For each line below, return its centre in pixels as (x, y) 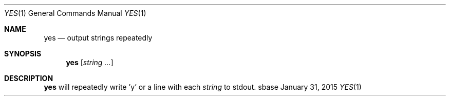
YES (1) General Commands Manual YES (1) (75, 13)
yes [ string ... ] (90, 62)
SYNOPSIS (23, 54)
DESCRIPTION (29, 78)
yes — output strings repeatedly (98, 38)
